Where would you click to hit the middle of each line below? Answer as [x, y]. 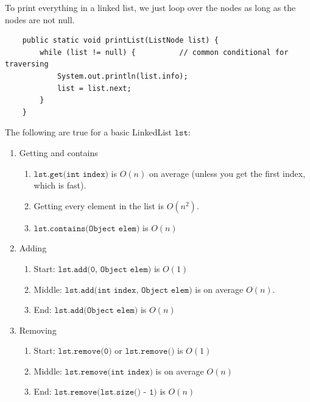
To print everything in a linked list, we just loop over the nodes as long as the [150, 7]
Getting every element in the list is [99, 205]
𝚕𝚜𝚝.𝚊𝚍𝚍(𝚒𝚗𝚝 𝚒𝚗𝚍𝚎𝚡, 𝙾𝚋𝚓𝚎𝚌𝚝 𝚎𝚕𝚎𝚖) [129, 290]
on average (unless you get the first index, [227, 173]
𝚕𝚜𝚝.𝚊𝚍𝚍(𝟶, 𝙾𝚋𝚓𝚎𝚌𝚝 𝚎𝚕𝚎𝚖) [105, 269]
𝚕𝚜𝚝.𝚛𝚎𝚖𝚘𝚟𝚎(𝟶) [85, 352]
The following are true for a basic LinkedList [89, 132]
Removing [38, 330]
